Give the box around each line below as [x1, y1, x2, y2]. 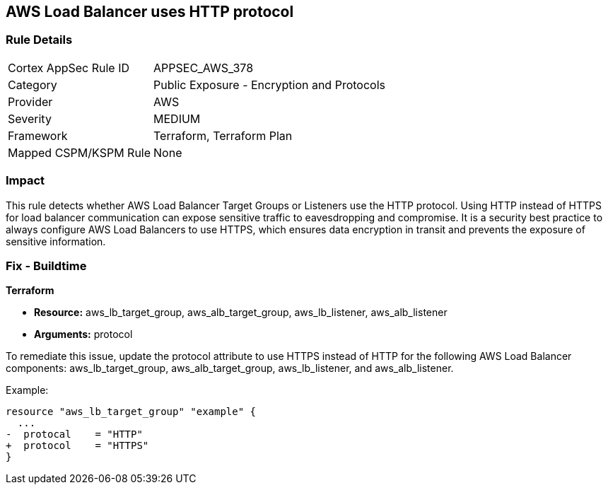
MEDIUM [153, 111, 201, 126]
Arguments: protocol [34, 328, 133, 341]
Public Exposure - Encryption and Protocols [153, 77, 385, 92]
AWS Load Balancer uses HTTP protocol [6, 3, 294, 21]
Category [8, 77, 57, 92]
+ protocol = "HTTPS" [6, 440, 149, 452]
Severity [8, 111, 52, 126]
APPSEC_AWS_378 [153, 60, 254, 75]
